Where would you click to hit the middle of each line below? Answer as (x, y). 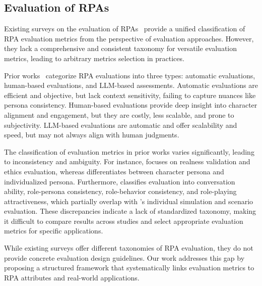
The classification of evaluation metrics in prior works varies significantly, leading (129, 151)
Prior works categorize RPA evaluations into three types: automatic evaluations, (130, 75)
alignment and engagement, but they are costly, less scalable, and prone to (119, 114)
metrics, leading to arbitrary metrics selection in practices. (94, 58)
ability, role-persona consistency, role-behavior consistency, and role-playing (120, 191)
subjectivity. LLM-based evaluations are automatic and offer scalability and (121, 125)
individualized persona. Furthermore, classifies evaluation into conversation (120, 181)
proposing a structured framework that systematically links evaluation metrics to (129, 268)
